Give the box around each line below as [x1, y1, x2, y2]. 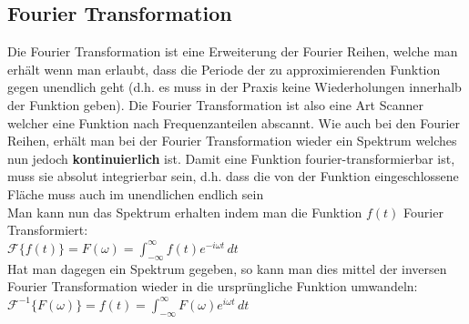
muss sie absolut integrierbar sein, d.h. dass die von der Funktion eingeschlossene [7, 167, 459, 186]
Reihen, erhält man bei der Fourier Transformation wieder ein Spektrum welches [7, 131, 457, 150]
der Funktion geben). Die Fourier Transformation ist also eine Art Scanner [7, 95, 423, 114]
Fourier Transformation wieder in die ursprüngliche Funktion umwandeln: [7, 277, 418, 296]
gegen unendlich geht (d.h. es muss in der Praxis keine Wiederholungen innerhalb [7, 77, 462, 96]
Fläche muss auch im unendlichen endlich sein [7, 184, 264, 203]
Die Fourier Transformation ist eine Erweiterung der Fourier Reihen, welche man [7, 42, 458, 61]
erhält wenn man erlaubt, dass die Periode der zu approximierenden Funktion [7, 59, 441, 78]
